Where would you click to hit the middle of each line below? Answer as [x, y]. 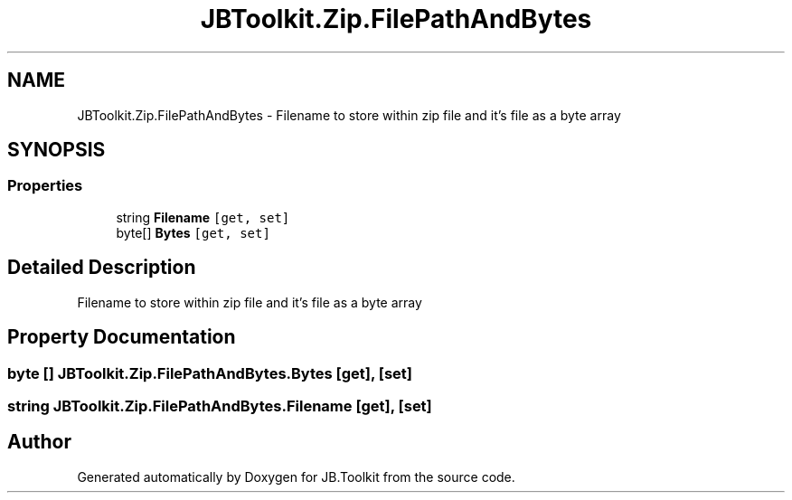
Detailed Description [102, 268]
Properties [45, 186]
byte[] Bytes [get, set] [193, 232]
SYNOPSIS [57, 150]
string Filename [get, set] [203, 217]
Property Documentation [122, 337]
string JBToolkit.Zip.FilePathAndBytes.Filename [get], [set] [220, 406]
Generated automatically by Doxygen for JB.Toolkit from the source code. [296, 476]
